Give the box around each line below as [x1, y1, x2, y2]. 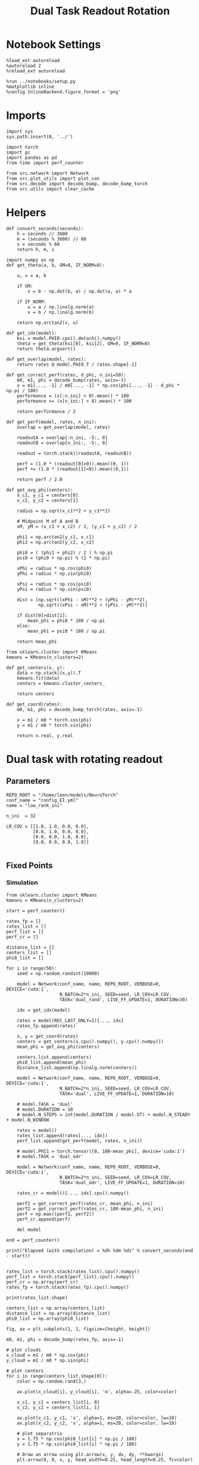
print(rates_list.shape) [6, 1295, 68, 1301]
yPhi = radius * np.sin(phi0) [17, 571, 92, 577]
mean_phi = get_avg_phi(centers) [17, 1044, 100, 1050]
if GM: [17, 283, 33, 289]
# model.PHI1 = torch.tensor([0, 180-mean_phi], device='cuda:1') [17, 1148, 185, 1154]
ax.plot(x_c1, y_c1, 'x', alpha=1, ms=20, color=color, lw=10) [17, 1415, 178, 1421]
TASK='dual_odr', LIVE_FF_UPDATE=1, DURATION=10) [59, 1179, 185, 1185]
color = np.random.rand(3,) [17, 1378, 86, 1384]
